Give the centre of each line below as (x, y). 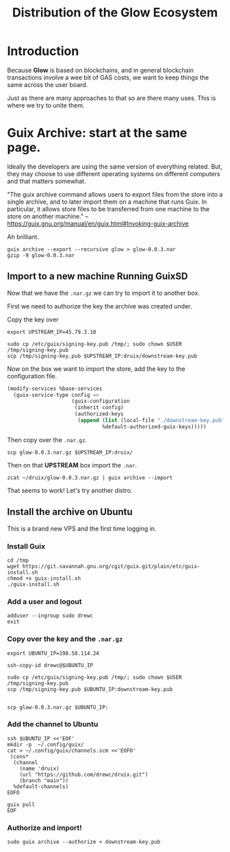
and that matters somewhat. (47, 181)
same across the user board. (48, 84)
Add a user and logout (44, 601)
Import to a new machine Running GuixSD (98, 277)
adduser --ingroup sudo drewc (50, 616)
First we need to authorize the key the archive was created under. (100, 306)
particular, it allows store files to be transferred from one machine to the (108, 209)
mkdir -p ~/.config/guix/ (46, 744)
